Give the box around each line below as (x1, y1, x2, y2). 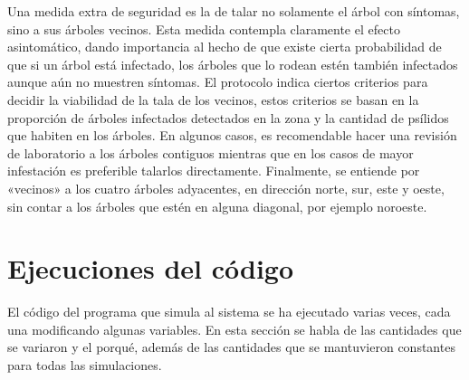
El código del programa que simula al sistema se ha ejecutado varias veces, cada (7, 302, 451, 321)
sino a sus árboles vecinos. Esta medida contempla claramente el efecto (7, 19, 400, 38)
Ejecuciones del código (7, 250, 294, 287)
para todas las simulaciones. (7, 356, 162, 375)
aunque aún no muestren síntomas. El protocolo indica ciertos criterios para (7, 72, 428, 91)
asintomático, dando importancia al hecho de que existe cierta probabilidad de (7, 37, 442, 56)
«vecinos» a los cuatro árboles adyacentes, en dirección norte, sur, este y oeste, (7, 178, 445, 197)
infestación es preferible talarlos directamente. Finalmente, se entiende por (7, 161, 420, 180)
